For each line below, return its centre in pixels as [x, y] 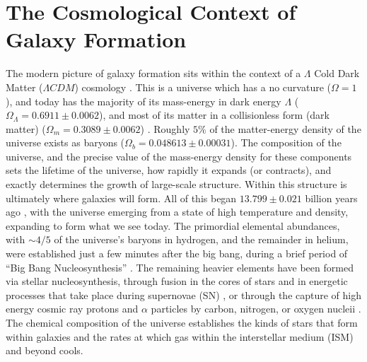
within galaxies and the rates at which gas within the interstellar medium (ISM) [180, 336]
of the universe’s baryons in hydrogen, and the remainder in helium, [201, 239]
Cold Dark [337, 73]
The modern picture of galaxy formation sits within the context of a [153, 73]
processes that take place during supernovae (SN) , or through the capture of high [184, 294]
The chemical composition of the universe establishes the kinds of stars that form [182, 322]
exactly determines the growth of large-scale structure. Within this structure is [176, 184]
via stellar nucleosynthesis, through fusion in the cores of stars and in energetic [177, 281]
